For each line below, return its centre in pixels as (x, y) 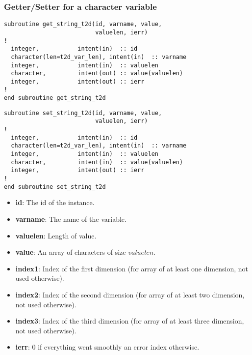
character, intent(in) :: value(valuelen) (97, 162)
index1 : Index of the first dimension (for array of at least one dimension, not (132, 268)
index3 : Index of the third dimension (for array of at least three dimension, (130, 321)
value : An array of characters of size (71, 252)
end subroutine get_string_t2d (55, 98)
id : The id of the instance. (55, 202)
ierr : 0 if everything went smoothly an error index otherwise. (107, 347)
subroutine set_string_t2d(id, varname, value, (83, 113)
